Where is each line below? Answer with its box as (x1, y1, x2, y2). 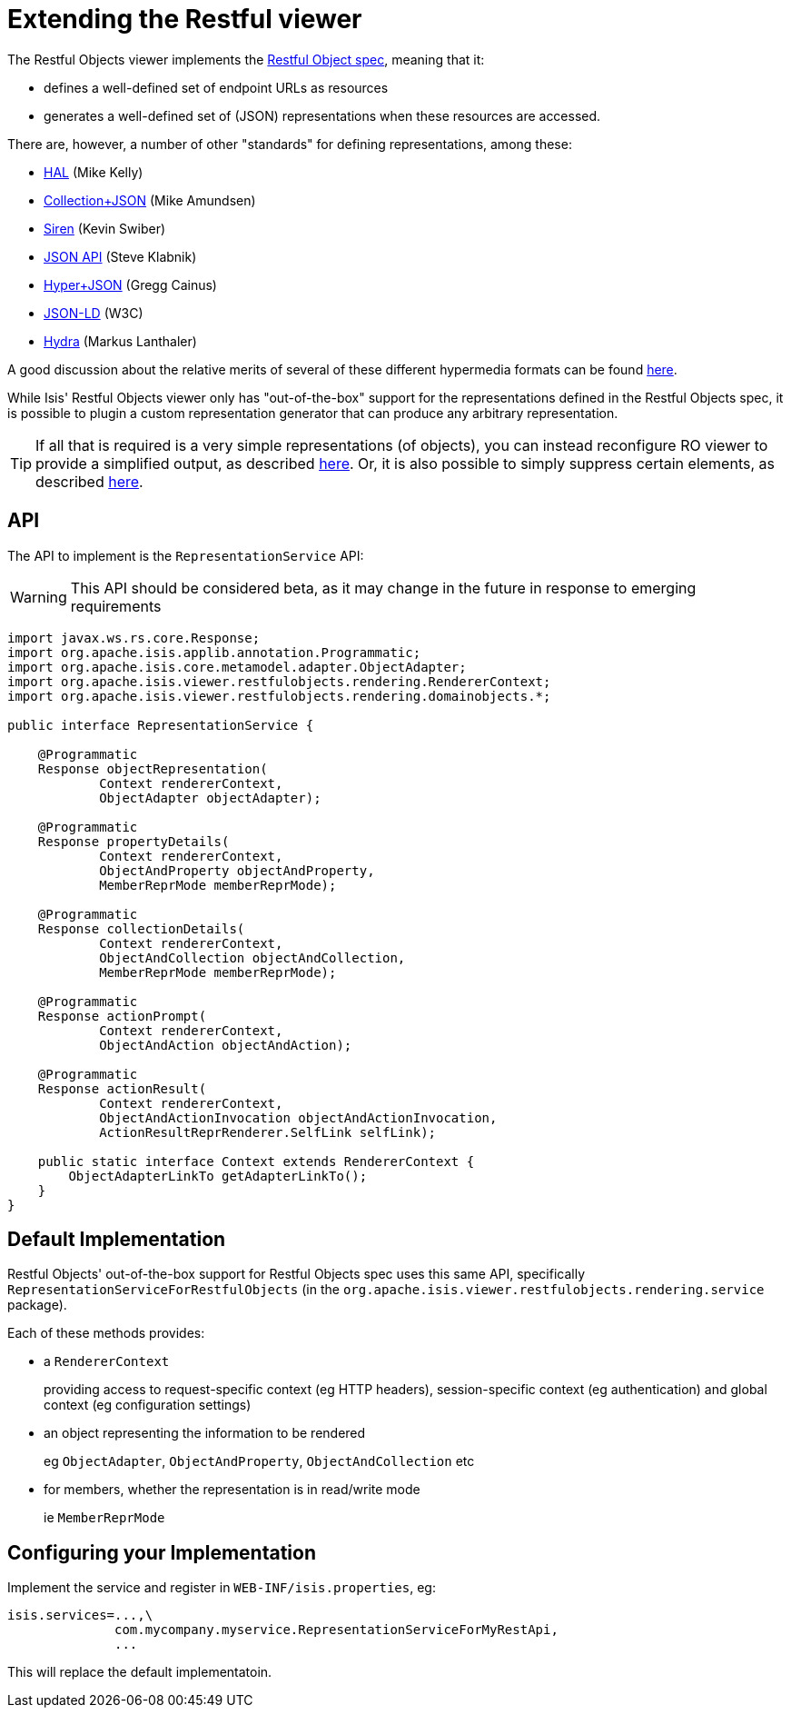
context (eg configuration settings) (44, 1397, 252, 1413)
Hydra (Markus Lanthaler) (44, 333, 197, 349)
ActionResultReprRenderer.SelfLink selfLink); (99, 1124, 437, 1140)
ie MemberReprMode (44, 1510, 165, 1526)
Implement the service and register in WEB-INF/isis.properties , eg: (7, 1580, 436, 1596)
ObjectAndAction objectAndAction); (99, 1037, 352, 1052)
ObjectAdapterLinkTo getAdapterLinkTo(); (68, 1168, 368, 1183)
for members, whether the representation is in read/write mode (44, 1481, 420, 1498)
